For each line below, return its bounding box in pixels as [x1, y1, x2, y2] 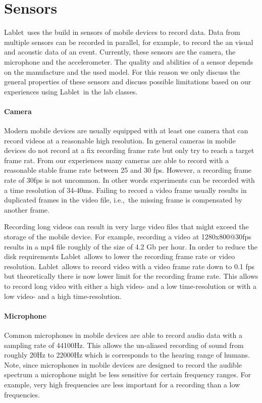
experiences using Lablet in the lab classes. [4, 86, 138, 96]
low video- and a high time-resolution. [4, 290, 122, 301]
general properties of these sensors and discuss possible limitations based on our [4, 76, 251, 87]
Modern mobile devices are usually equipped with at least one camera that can [4, 125, 248, 136]
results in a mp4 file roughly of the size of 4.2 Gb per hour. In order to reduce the [4, 241, 257, 251]
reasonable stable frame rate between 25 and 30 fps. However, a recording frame [4, 165, 252, 175]
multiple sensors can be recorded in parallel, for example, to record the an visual [4, 36, 253, 47]
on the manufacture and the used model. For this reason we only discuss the [4, 66, 240, 77]
